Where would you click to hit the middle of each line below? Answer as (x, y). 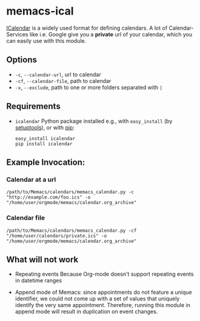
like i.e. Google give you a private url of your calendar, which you (111, 34)
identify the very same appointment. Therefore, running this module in (103, 305)
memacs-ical (40, 11)
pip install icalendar (44, 144)
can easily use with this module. (46, 41)
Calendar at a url (31, 179)
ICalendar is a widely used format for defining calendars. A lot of (87, 28)
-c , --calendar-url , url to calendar (58, 74)
